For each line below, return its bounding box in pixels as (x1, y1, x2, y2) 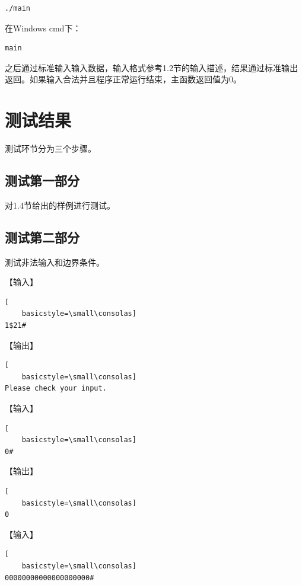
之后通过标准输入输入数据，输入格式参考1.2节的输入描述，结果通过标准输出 (5, 61, 298, 73)
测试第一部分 (5, 171, 80, 190)
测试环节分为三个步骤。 (5, 142, 96, 155)
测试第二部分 (5, 228, 80, 246)
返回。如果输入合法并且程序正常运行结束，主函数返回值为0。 (5, 73, 241, 85)
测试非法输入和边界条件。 (5, 255, 104, 268)
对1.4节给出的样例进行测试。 (5, 199, 115, 211)
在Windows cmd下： (5, 21, 81, 34)
